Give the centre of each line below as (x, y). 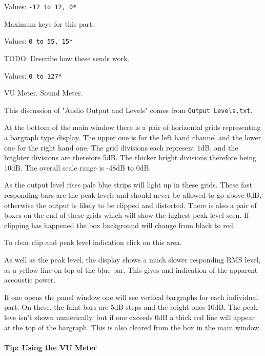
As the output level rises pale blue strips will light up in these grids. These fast (128, 185)
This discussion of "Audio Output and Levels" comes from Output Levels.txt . (128, 110)
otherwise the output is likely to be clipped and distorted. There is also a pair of (130, 205)
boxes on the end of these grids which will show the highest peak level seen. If (127, 215)
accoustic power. (30, 280)
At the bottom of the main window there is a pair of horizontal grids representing (132, 127)
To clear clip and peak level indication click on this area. (93, 242)
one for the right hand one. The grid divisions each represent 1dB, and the (121, 147)
